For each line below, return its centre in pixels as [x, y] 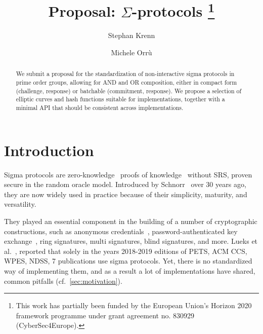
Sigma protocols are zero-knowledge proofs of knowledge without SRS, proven [128, 174]
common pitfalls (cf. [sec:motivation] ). [63, 281]
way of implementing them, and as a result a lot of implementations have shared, [130, 271]
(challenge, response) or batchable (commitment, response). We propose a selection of [129, 90]
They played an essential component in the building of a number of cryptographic [131, 221]
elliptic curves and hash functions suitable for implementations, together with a [120, 99]
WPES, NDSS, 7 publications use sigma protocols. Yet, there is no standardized [128, 261]
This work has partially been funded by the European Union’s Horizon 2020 [134, 305]
